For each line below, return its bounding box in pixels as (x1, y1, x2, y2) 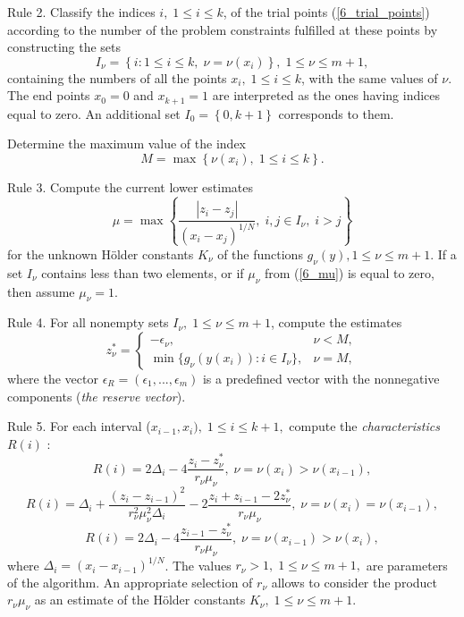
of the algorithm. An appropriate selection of (7, 572, 253, 591)
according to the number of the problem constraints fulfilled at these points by (7, 20, 438, 38)
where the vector (7, 368, 98, 387)
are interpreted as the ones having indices (212, 86, 441, 105)
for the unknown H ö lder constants (7, 244, 194, 263)
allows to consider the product (271, 572, 438, 591)
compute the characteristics (289, 417, 440, 435)
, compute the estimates (270, 313, 402, 332)
